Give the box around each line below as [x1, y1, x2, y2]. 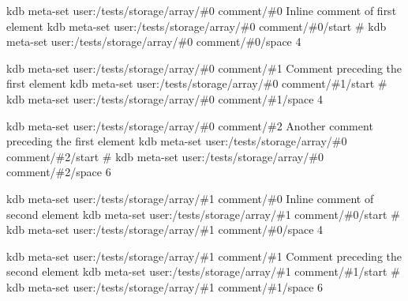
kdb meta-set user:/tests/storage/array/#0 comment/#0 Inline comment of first [6, 2, 397, 18]
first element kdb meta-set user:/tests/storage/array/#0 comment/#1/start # [6, 75, 387, 92]
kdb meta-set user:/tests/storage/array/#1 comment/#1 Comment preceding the [6, 247, 402, 264]
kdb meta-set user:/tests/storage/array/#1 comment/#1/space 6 [6, 278, 324, 295]
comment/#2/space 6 [6, 164, 111, 180]
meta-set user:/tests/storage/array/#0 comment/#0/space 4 [6, 33, 301, 50]
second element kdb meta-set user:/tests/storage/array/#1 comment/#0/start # [6, 205, 400, 222]
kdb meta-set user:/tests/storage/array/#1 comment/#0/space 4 [6, 221, 324, 238]
